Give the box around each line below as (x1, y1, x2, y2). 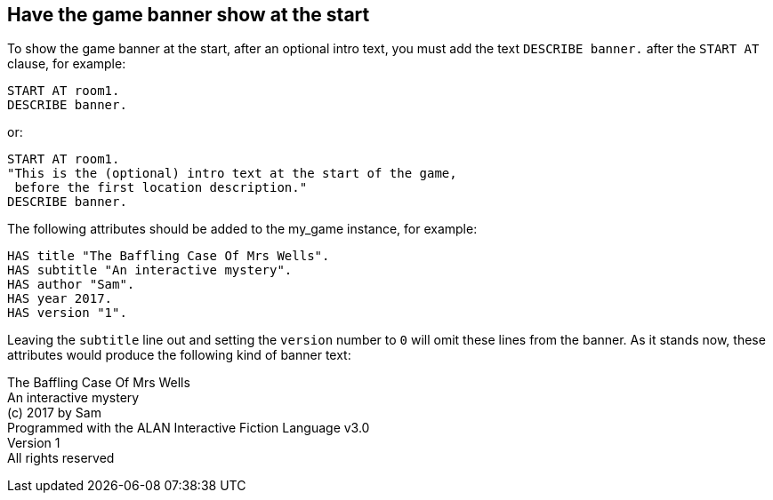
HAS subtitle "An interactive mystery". (7, 263, 293, 278)
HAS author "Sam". (7, 277, 135, 292)
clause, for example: (7, 56, 126, 72)
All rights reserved (7, 450, 115, 466)
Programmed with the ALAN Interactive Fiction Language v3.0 (7, 420, 370, 436)
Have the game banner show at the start (7, 4, 370, 26)
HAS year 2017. (7, 291, 113, 306)
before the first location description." (14, 180, 308, 195)
